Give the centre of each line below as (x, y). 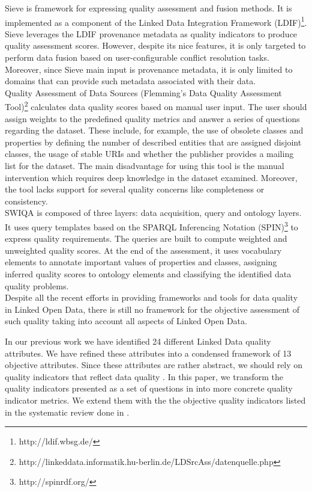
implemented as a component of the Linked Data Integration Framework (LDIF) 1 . (156, 21)
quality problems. (37, 285)
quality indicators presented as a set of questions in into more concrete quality (149, 388)
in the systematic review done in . (67, 412)
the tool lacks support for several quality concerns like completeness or (135, 189)
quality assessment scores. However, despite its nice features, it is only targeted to (155, 45)
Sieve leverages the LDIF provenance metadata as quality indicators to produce (151, 33)
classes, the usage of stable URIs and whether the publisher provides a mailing (149, 154)
